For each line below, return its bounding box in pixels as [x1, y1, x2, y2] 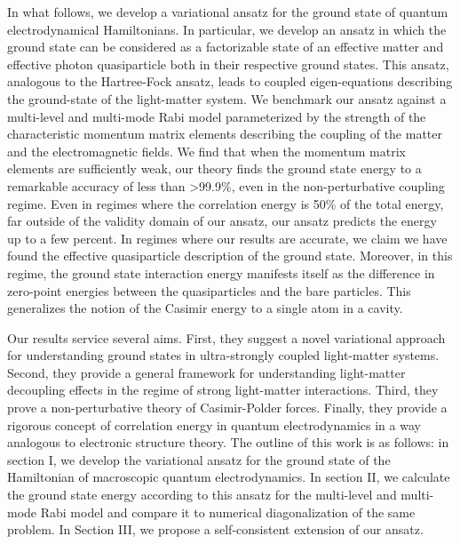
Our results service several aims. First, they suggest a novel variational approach [7, 328, 446, 347]
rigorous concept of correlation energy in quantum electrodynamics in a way [7, 415, 421, 434]
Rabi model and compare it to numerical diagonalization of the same [40, 502, 416, 521]
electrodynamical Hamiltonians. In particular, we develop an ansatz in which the [7, 20, 447, 38]
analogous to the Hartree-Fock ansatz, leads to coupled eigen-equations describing [7, 72, 453, 91]
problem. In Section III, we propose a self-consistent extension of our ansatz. [7, 520, 424, 539]
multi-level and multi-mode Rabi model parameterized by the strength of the [7, 107, 426, 125]
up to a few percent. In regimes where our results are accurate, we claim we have [7, 228, 448, 247]
